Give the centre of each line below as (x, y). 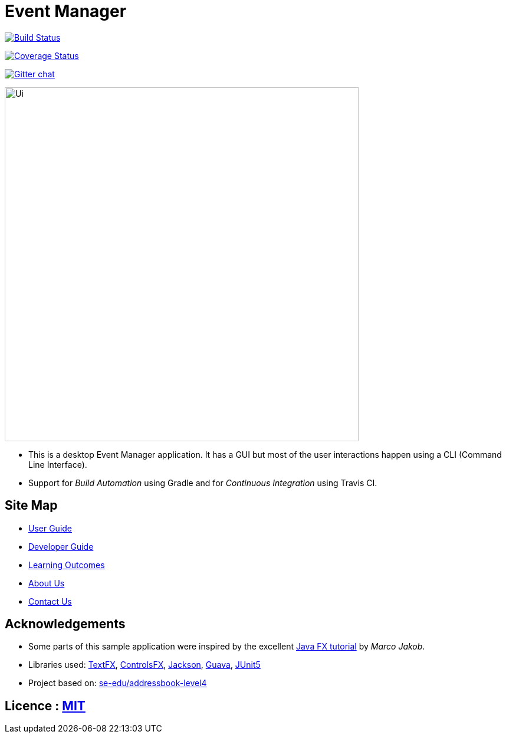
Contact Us (50, 601)
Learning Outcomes (67, 565)
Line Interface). (58, 464)
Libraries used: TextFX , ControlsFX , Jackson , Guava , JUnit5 (144, 665)
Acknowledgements (65, 624)
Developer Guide (61, 546)
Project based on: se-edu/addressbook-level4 (118, 683)
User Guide (50, 528)
